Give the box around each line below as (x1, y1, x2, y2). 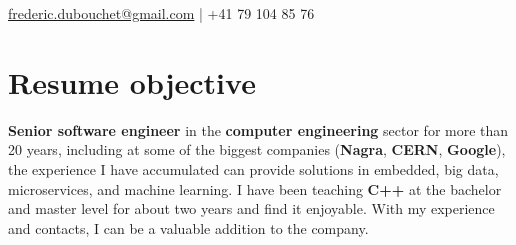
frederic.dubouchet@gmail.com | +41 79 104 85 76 (8, 3, 315, 23)
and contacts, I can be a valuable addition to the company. (8, 217, 369, 238)
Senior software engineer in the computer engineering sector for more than (8, 119, 509, 140)
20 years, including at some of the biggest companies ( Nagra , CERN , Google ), (8, 139, 506, 160)
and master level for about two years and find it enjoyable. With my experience (8, 198, 495, 219)
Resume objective (8, 61, 256, 102)
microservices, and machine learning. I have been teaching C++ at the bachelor (8, 178, 502, 199)
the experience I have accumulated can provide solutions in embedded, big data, (8, 158, 499, 179)
